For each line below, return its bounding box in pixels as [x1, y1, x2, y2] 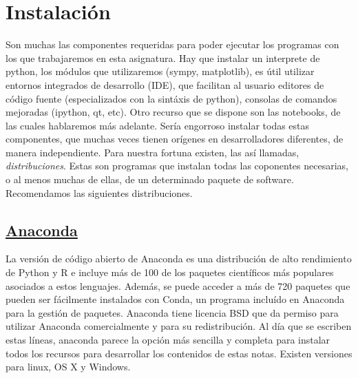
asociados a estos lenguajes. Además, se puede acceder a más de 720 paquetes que [6, 278, 350, 293]
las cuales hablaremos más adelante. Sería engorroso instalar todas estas [6, 118, 310, 132]
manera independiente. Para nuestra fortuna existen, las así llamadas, [6, 145, 299, 159]
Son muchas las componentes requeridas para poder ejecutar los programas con [6, 37, 339, 52]
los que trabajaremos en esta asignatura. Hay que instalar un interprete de [6, 50, 320, 65]
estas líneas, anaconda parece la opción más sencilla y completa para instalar [6, 333, 330, 347]
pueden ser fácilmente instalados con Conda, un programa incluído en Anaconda [6, 292, 345, 306]
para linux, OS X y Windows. [6, 359, 131, 374]
